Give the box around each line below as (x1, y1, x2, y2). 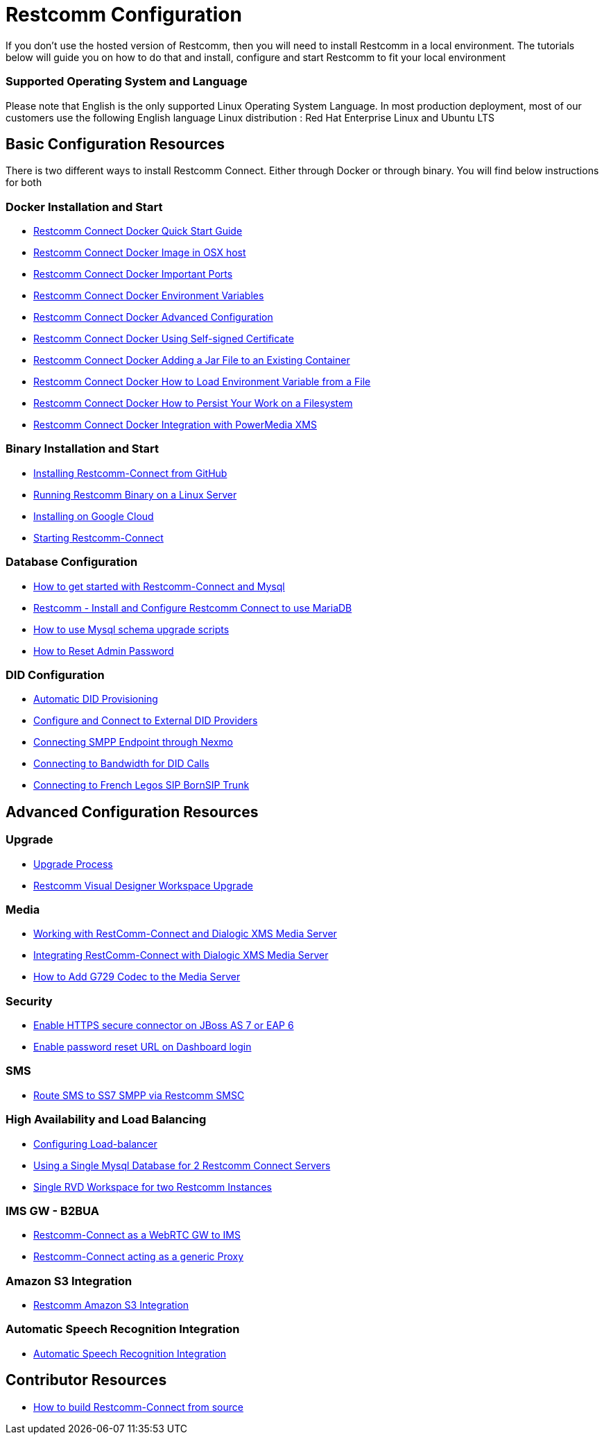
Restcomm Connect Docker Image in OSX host (33, 246, 246, 259)
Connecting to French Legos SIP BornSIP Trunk (33, 779, 250, 792)
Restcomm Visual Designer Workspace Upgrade (33, 879, 253, 891)
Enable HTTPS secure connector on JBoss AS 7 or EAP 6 (33, 1019, 294, 1032)
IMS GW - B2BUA (6, 1203, 99, 1218)
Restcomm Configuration (6, 3, 242, 26)
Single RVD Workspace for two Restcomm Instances (33, 1180, 273, 1193)
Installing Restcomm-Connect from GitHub (33, 467, 227, 479)
